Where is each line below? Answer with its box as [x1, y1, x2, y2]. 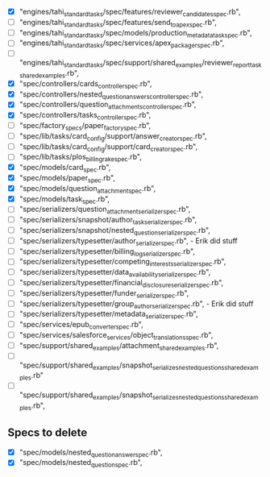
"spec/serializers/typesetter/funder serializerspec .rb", [19, 288, 189, 300]
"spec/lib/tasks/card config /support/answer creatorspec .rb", [19, 131, 207, 143]
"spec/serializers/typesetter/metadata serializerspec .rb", [19, 309, 198, 321]
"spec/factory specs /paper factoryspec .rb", [19, 121, 152, 132]
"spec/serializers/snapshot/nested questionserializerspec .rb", [19, 226, 211, 237]
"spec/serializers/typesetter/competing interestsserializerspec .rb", [19, 257, 226, 268]
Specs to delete [7, 426, 88, 440]
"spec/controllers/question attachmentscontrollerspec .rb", [19, 100, 197, 111]
